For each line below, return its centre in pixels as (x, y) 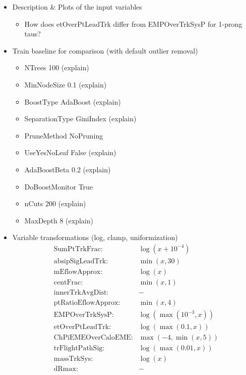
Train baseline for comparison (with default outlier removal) (105, 50)
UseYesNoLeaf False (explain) (70, 152)
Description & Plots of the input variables (77, 7)
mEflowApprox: (78, 272)
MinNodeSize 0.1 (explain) (66, 84)
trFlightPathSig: (79, 348)
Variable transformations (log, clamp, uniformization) (95, 237)
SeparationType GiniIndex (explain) (80, 119)
